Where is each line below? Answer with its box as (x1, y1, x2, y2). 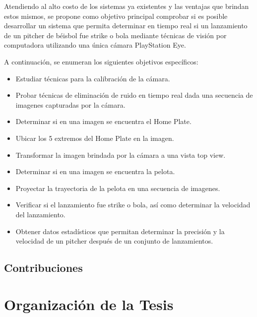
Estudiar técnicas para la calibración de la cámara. (15, 73, 170, 83)
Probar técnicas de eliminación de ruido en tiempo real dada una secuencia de (15, 90, 253, 100)
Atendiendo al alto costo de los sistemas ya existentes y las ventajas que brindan (4, 1, 249, 11)
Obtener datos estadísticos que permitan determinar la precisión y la (15, 226, 225, 236)
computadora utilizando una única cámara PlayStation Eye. (4, 40, 186, 50)
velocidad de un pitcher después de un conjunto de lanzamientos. (15, 236, 213, 246)
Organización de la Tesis (4, 294, 174, 314)
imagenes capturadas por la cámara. (15, 99, 126, 110)
